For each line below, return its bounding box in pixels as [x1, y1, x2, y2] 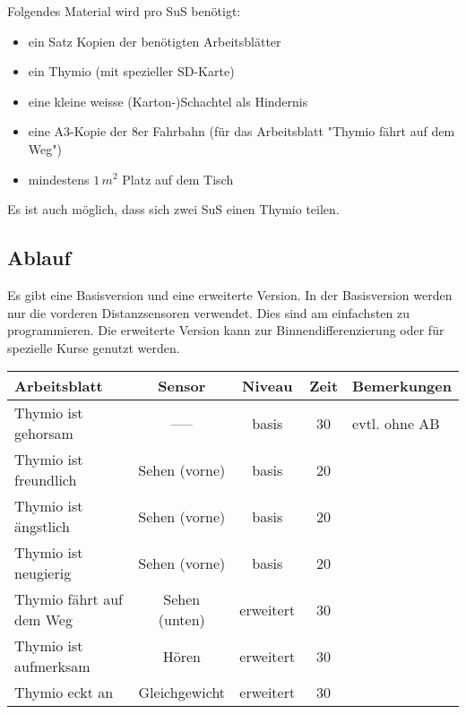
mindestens [28, 169, 90, 188]
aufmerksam [14, 656, 91, 677]
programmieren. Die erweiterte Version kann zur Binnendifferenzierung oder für [7, 321, 444, 340]
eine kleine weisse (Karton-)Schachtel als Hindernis [28, 91, 308, 110]
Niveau [242, 375, 293, 397]
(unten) [158, 609, 205, 631]
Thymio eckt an [14, 682, 114, 703]
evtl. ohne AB [352, 412, 440, 434]
